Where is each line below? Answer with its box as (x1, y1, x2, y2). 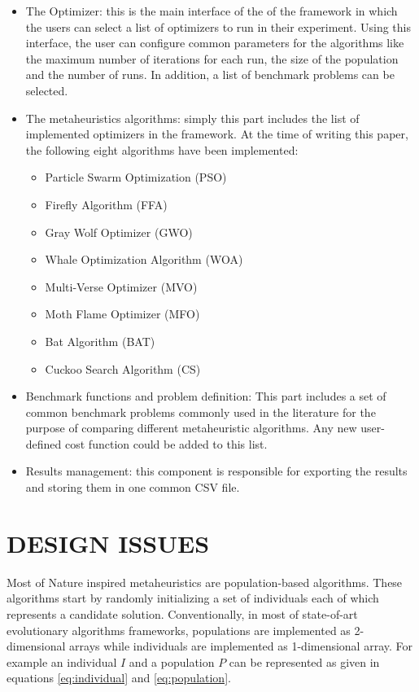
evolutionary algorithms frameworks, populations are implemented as (7, 621, 351, 638)
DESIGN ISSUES (7, 526, 210, 559)
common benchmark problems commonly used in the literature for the (25, 403, 376, 420)
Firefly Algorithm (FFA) (45, 195, 168, 212)
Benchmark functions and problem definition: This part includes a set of (25, 388, 386, 405)
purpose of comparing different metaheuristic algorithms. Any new (25, 419, 357, 436)
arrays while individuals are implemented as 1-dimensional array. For (69, 637, 413, 655)
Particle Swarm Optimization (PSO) (45, 169, 227, 186)
